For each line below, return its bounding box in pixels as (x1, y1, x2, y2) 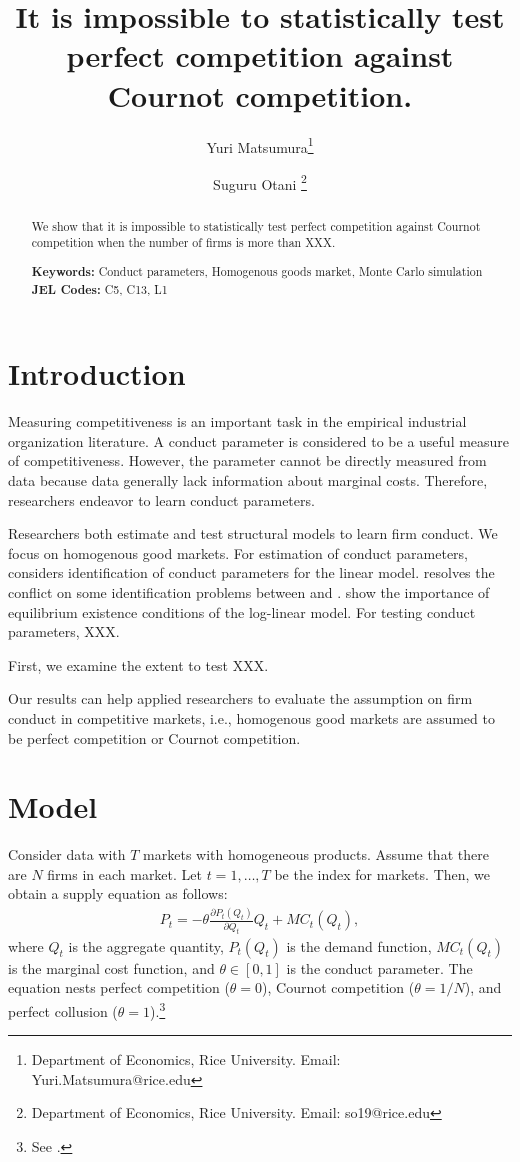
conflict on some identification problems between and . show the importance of (8, 582, 490, 602)
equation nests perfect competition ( (8, 977, 230, 998)
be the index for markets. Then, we (274, 863, 491, 884)
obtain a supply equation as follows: (8, 883, 228, 904)
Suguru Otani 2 (213, 170, 307, 194)
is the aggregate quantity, (68, 935, 224, 956)
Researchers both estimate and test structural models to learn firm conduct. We (8, 523, 498, 544)
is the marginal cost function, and (8, 957, 215, 978)
